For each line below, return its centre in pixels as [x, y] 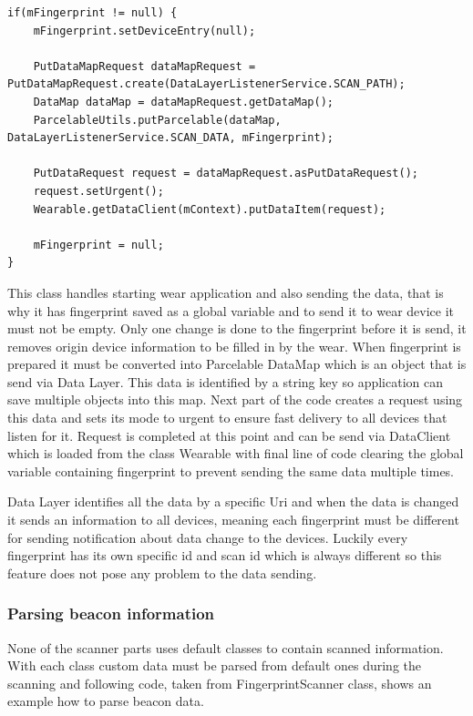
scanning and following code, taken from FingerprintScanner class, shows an [220, 683]
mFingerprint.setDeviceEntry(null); [144, 31]
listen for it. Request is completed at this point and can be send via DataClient [229, 435]
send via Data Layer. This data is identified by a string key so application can [226, 381]
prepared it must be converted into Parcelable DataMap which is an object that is [237, 364]
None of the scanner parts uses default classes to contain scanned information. [226, 647]
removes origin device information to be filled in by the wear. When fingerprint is [234, 346]
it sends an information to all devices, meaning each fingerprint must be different [233, 520]
